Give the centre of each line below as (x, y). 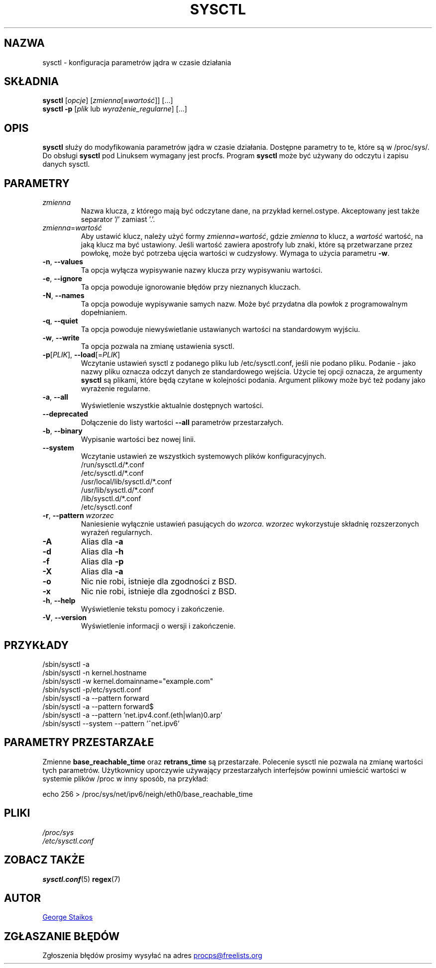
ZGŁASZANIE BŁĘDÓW (62, 936)
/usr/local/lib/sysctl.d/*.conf (126, 482)
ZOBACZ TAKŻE (45, 860)
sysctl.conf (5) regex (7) (81, 879)
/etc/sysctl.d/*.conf (112, 473)
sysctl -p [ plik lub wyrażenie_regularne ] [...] (115, 109)
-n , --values (63, 262)
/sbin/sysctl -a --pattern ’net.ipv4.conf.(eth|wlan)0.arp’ (132, 715)
